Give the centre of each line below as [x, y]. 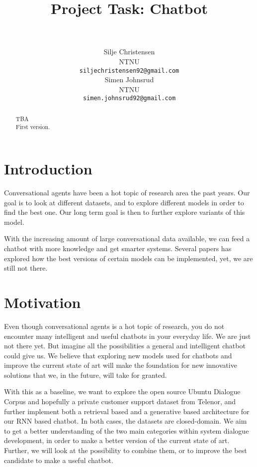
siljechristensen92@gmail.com [129, 71]
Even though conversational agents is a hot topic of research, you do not [114, 326]
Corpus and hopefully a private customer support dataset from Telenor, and [120, 401]
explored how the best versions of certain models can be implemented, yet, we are [128, 258]
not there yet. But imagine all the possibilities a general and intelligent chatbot [125, 346]
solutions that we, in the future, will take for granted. [86, 375]
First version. [33, 127]
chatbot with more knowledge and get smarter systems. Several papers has [118, 248]
